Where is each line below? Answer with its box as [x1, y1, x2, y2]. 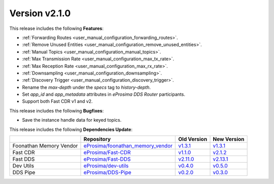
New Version [213, 136, 245, 143]
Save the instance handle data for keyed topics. [22, 117, 122, 123]
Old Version [178, 136, 208, 143]
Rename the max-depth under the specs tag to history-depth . [22, 84, 151, 90]
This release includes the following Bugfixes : [9, 107, 104, 114]
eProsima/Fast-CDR [83, 149, 131, 156]
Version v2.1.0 [9, 8, 71, 19]
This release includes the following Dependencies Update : [9, 126, 133, 132]
